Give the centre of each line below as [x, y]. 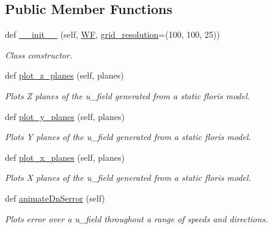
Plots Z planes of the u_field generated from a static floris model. [127, 95]
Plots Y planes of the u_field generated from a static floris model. [128, 137]
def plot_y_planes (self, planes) [65, 116]
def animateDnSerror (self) [55, 198]
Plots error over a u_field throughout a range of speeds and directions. [137, 218]
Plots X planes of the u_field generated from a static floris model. [128, 178]
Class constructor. [39, 55]
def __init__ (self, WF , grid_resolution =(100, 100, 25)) [112, 34]
